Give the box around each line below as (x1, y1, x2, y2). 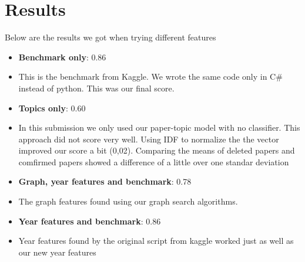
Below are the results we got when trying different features (5, 31, 216, 43)
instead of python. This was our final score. (18, 81, 175, 94)
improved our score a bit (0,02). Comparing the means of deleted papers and (18, 144, 295, 156)
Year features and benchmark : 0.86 (18, 215, 161, 227)
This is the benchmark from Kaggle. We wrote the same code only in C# (18, 70, 283, 83)
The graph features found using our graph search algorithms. (18, 195, 238, 207)
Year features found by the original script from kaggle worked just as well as (18, 234, 294, 247)
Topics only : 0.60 (18, 101, 86, 114)
